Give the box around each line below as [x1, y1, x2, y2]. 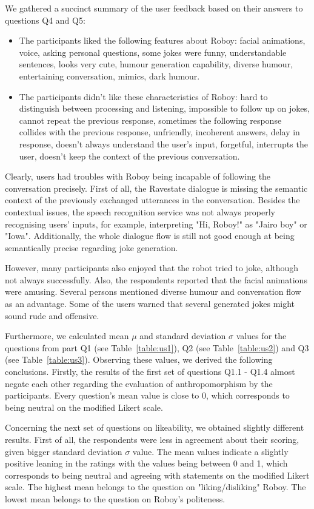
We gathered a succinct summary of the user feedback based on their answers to [5, 2, 303, 14]
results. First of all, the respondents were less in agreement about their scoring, [5, 433, 299, 445]
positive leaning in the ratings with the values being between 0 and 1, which [5, 457, 288, 470]
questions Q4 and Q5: [5, 13, 85, 26]
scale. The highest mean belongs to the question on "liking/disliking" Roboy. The [5, 480, 306, 493]
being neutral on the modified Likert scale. [5, 400, 163, 413]
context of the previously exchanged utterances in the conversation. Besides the [5, 194, 300, 206]
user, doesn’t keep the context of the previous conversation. [19, 149, 240, 162]
